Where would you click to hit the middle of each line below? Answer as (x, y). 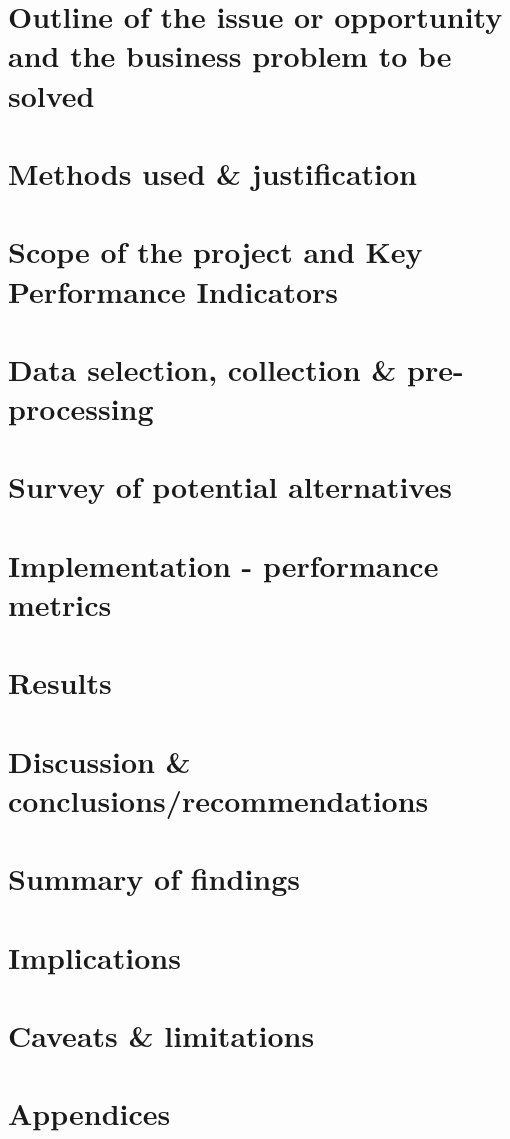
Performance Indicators (173, 290)
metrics (60, 604)
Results (60, 682)
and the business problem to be (230, 55)
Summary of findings (154, 878)
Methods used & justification (212, 172)
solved (51, 94)
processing (81, 408)
